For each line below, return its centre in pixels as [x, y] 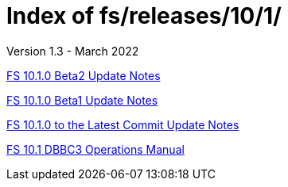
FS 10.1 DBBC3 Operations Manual [95, 149]
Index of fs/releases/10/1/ [144, 16]
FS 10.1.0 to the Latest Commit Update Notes [123, 124]
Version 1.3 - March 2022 [73, 51]
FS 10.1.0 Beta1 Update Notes [82, 100]
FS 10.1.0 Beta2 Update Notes [84, 75]
